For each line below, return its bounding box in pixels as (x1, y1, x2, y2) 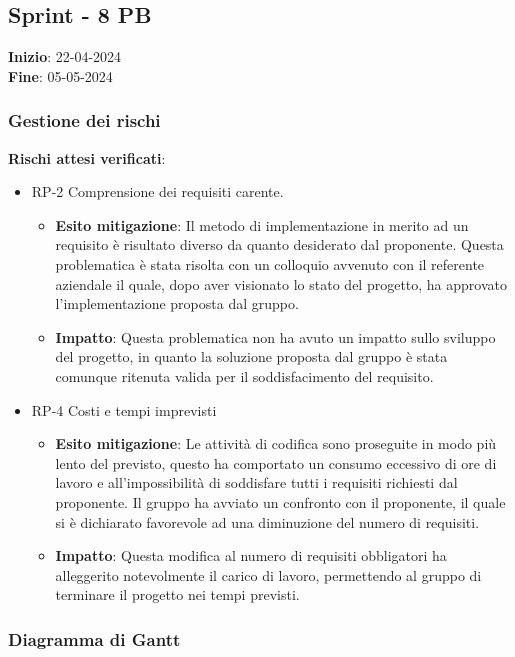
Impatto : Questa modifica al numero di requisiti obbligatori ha (55, 545, 447, 566)
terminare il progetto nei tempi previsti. (55, 584, 300, 605)
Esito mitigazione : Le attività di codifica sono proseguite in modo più (55, 433, 497, 454)
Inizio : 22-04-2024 (8, 46, 122, 67)
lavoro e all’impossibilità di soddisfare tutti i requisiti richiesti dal (55, 472, 458, 493)
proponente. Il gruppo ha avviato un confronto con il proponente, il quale (55, 491, 506, 512)
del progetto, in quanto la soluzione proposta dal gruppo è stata (55, 346, 448, 367)
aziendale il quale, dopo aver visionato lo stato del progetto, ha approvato (55, 273, 507, 294)
